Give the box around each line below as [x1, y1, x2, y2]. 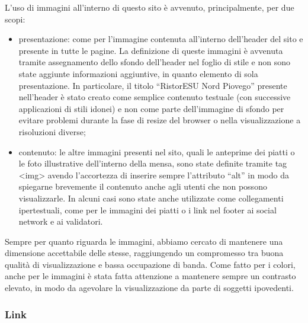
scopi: [5, 12, 25, 25]
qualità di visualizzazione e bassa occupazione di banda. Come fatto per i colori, [5, 258, 296, 270]
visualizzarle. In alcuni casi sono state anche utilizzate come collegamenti [18, 191, 284, 204]
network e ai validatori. [18, 215, 103, 228]
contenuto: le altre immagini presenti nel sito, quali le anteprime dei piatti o [18, 145, 295, 158]
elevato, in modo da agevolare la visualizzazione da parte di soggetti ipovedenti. [5, 282, 294, 294]
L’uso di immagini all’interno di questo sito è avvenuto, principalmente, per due [5, 1, 294, 13]
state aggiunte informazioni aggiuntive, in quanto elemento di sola [18, 67, 258, 79]
